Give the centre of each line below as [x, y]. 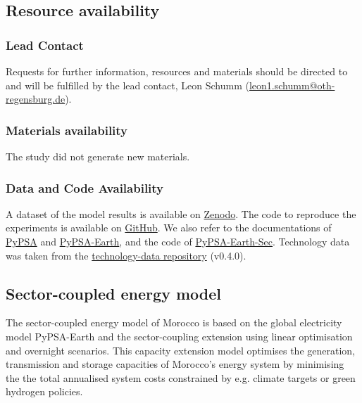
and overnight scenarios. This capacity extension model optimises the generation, [181, 350]
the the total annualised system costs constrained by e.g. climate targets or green [181, 377]
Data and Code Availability [85, 187]
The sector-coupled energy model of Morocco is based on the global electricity [174, 322]
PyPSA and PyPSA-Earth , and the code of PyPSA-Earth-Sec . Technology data [178, 241]
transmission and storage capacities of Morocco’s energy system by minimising [175, 364]
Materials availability [67, 130]
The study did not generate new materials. [98, 156]
